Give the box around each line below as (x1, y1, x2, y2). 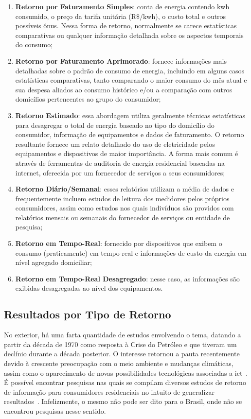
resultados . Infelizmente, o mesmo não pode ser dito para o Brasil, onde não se (4, 396, 242, 406)
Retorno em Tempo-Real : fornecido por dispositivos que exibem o (15, 238, 222, 248)
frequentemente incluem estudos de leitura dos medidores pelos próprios (15, 193, 230, 203)
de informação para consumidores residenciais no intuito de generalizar (4, 386, 215, 397)
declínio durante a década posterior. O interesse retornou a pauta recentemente (4, 349, 240, 359)
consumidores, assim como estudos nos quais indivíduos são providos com (15, 203, 234, 213)
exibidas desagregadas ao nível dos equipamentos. (15, 283, 163, 293)
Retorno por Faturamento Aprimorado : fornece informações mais (15, 55, 227, 66)
